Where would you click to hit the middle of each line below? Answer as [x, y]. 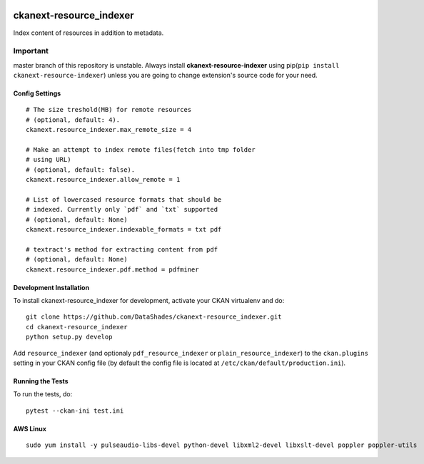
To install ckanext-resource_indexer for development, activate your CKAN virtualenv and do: [149, 301]
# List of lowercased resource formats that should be [124, 199]
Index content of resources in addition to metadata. [89, 33]
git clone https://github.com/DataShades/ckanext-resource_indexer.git [154, 317]
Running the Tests [41, 381]
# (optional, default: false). [81, 170]
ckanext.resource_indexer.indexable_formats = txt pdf [124, 230]
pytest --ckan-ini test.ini [75, 411]
